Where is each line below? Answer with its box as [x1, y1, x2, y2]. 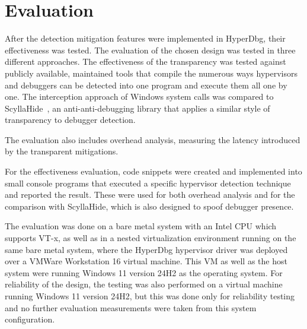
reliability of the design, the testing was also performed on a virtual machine [5, 278, 283, 290]
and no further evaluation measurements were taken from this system [5, 301, 257, 314]
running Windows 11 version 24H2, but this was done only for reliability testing [5, 290, 295, 302]
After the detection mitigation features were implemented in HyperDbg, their [5, 32, 286, 45]
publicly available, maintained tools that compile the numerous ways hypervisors [5, 67, 298, 79]
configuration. [5, 313, 55, 325]
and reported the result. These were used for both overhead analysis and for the [5, 188, 295, 201]
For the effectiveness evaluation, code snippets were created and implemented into [5, 165, 302, 178]
